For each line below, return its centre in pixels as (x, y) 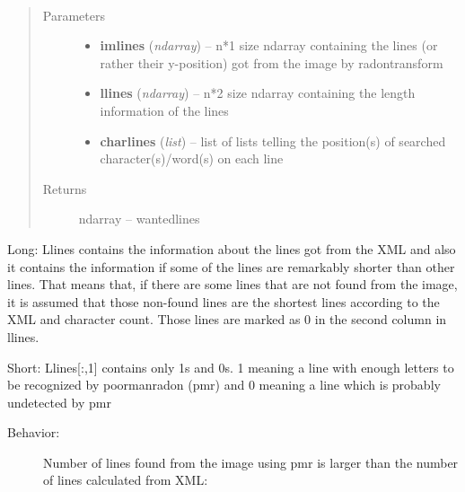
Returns (65, 188)
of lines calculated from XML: (126, 480)
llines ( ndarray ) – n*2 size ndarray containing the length (258, 93)
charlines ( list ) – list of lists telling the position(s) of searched (273, 141)
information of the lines (164, 110)
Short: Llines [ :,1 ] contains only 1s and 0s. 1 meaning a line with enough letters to (231, 367)
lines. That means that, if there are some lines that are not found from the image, (232, 284)
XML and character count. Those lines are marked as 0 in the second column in (227, 319)
